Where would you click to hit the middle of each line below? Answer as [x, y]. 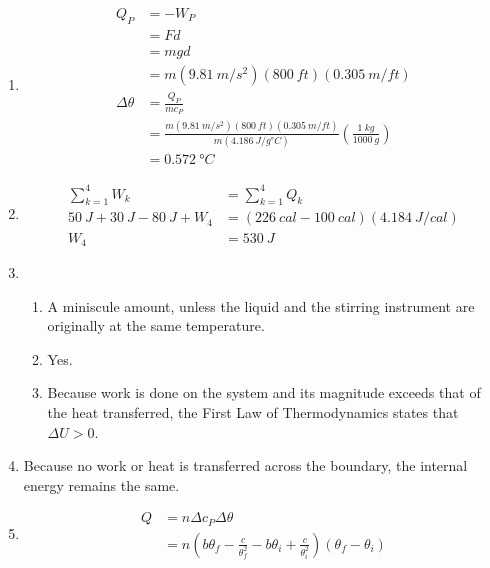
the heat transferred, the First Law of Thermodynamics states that [253, 411]
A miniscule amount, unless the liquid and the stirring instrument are [261, 305]
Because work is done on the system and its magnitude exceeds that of [264, 392]
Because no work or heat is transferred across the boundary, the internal [245, 465]
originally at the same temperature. [156, 325]
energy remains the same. [101, 484]
